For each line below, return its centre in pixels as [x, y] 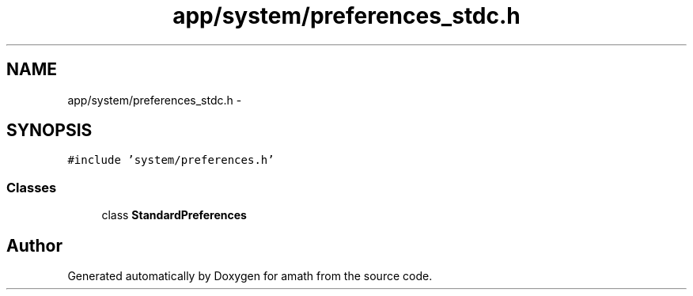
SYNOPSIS [49, 131]
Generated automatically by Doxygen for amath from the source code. [250, 276]
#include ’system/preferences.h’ [171, 160]
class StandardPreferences [174, 215]
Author [34, 245]
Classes [32, 187]
